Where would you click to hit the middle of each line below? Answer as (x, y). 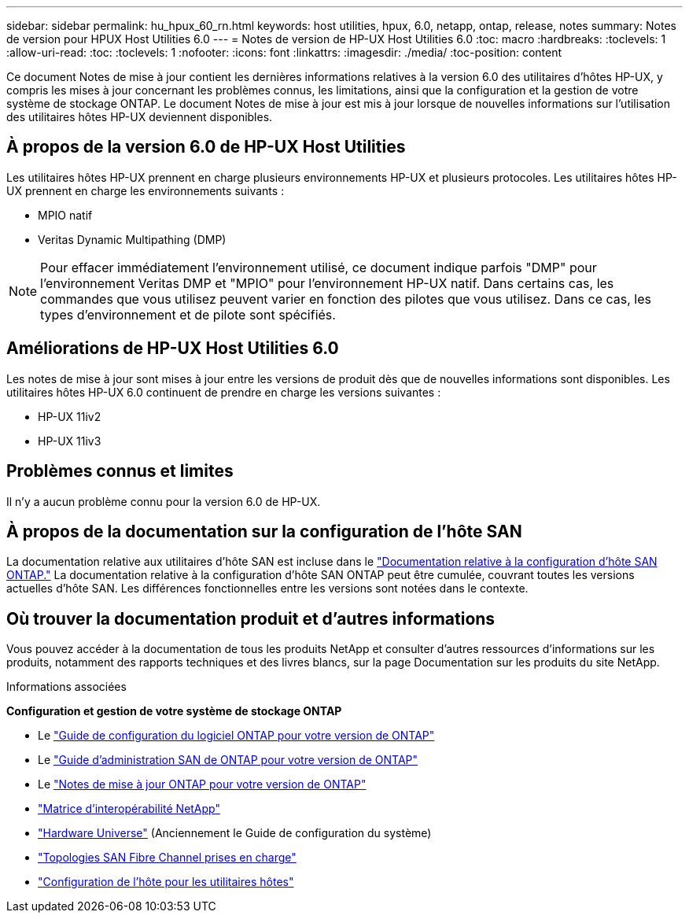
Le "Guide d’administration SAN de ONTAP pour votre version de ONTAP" (228, 760)
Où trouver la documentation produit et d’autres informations (251, 618)
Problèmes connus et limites (120, 471)
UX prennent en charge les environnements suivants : (146, 190)
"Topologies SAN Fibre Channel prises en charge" (167, 858)
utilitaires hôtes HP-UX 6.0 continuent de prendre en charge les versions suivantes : (224, 392)
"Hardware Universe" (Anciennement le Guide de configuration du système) (235, 833)
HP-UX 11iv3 (70, 441)
